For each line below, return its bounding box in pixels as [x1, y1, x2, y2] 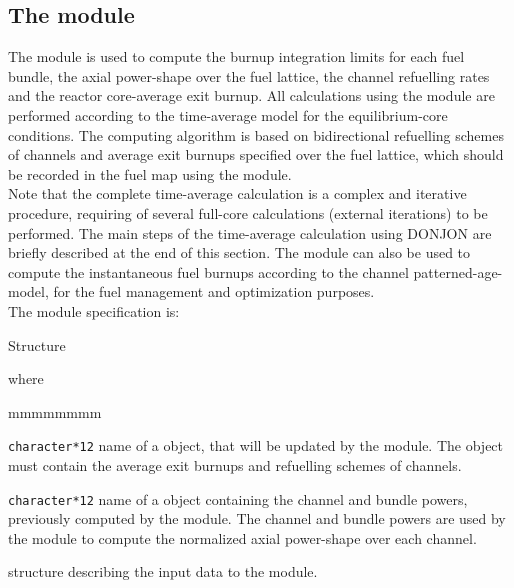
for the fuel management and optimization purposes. [53, 281, 375, 302]
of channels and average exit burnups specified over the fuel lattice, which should [8, 144, 504, 165]
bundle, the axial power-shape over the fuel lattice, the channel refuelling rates [8, 65, 490, 86]
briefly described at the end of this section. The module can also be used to [8, 242, 471, 263]
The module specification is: [8, 300, 180, 321]
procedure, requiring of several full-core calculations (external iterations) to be [8, 202, 488, 223]
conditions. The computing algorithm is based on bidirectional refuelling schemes [8, 124, 504, 145]
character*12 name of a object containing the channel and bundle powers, [8, 488, 468, 509]
